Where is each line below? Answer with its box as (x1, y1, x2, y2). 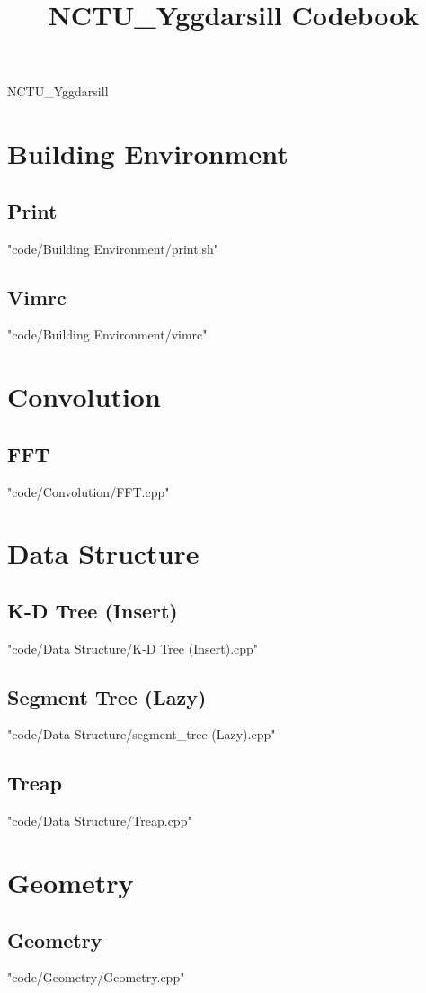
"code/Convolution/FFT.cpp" (7, 482, 170, 501)
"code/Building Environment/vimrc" (7, 325, 208, 344)
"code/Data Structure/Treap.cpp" (7, 811, 192, 830)
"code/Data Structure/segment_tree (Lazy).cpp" (7, 725, 276, 744)
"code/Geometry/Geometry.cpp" (7, 968, 185, 987)
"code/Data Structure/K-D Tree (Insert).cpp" (7, 638, 259, 657)
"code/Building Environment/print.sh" (7, 239, 219, 257)
